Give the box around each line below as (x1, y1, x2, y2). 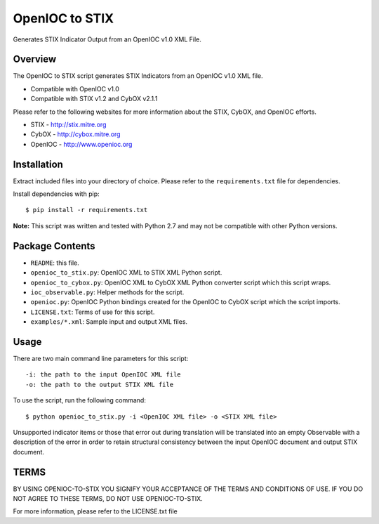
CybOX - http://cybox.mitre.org (30, 130, 121, 138)
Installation (13, 158, 63, 170)
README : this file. (30, 258, 80, 267)
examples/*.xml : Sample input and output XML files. (30, 317, 188, 326)
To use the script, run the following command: (13, 396, 147, 405)
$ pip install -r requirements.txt (25, 206, 148, 214)
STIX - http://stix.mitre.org (30, 120, 107, 129)
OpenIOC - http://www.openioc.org (30, 140, 133, 148)
